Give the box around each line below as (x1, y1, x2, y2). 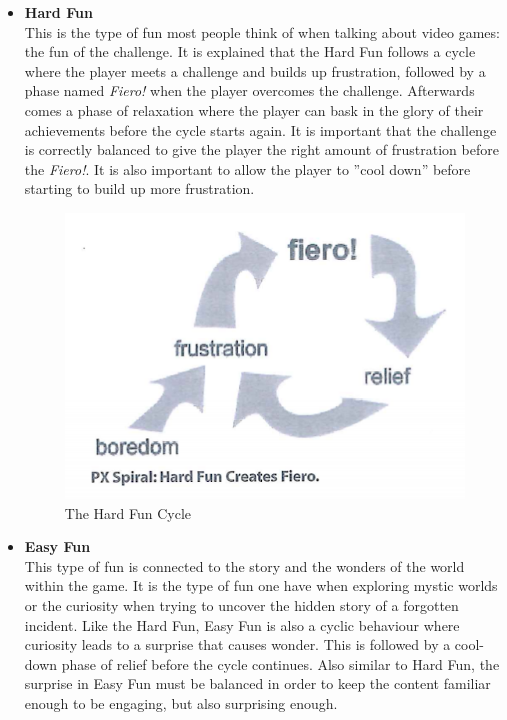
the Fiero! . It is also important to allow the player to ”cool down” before (24, 158, 471, 179)
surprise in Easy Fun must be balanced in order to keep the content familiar (24, 673, 491, 694)
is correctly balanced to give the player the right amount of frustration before (24, 139, 499, 160)
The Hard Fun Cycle (64, 502, 192, 523)
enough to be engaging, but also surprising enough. (24, 692, 338, 713)
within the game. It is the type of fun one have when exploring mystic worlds (24, 575, 498, 596)
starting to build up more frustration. (24, 178, 255, 199)
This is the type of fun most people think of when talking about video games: (24, 21, 500, 42)
